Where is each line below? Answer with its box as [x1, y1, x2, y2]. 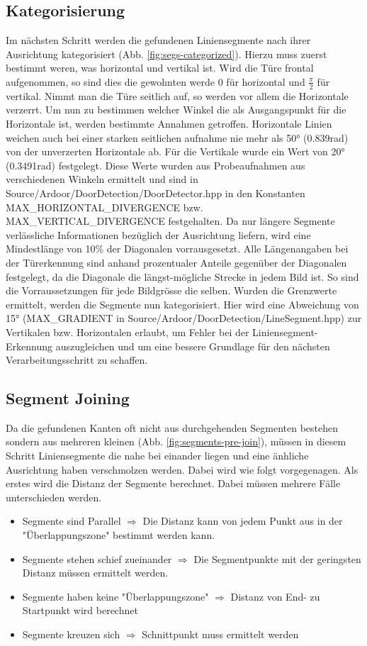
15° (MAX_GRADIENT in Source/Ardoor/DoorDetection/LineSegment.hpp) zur [6, 311, 362, 325]
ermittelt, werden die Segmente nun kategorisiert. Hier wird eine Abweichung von [6, 296, 359, 311]
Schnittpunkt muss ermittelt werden [142, 627, 299, 642]
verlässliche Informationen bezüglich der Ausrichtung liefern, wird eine [6, 227, 311, 242]
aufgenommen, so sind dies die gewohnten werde [6, 74, 215, 89]
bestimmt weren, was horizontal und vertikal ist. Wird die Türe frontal [6, 60, 314, 75]
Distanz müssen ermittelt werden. [22, 565, 169, 580]
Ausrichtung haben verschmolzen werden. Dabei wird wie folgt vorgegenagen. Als [6, 462, 358, 477]
